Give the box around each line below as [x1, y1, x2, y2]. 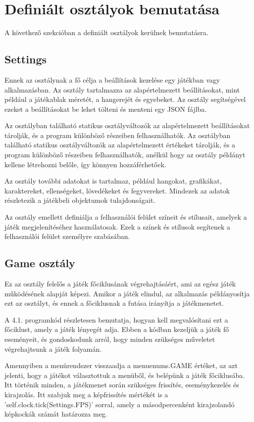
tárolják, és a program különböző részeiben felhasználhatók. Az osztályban [4, 130, 231, 140]
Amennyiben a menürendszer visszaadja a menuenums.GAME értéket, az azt [4, 360, 238, 371]
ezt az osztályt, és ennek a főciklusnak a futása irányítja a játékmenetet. [4, 298, 224, 308]
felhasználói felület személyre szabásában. [4, 231, 130, 241]
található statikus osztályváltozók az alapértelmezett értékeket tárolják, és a [4, 140, 235, 150]
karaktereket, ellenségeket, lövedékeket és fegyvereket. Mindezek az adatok [4, 185, 230, 195]
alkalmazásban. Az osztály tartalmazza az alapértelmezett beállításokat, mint [4, 84, 240, 94]
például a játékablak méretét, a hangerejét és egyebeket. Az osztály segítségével [4, 94, 246, 104]
